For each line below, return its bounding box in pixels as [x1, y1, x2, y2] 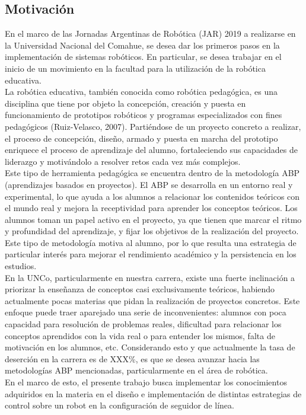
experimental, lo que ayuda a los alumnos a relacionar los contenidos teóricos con [5, 190, 300, 202]
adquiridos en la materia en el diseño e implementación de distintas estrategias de [5, 387, 302, 400]
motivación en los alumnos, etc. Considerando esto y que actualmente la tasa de [5, 341, 295, 353]
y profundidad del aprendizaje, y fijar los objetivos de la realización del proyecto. [5, 225, 299, 237]
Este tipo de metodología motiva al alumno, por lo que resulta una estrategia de [5, 236, 297, 248]
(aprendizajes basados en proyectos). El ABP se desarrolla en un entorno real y [5, 178, 293, 190]
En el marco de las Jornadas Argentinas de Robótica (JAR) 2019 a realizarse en [5, 27, 296, 40]
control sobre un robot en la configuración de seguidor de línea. [5, 399, 234, 411]
